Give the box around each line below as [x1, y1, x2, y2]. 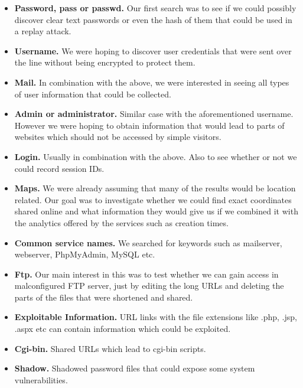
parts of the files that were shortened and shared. [14, 291, 193, 303]
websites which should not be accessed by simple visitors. [14, 131, 221, 143]
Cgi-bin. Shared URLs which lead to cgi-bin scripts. [14, 342, 206, 354]
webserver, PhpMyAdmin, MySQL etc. [14, 248, 155, 260]
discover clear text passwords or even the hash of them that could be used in [14, 13, 292, 25]
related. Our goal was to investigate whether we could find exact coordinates [14, 193, 292, 206]
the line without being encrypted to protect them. [14, 56, 196, 69]
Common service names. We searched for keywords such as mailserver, [14, 236, 282, 249]
